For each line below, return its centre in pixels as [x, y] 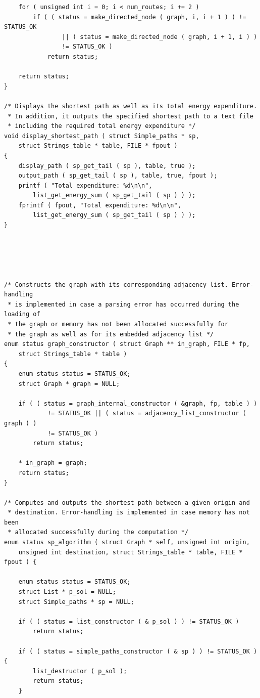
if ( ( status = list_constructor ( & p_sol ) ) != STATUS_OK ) [129, 621]
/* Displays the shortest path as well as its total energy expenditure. [131, 106]
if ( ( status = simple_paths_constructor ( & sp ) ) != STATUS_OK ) [138, 651]
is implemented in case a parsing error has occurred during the [127, 304]
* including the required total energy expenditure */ [102, 126]
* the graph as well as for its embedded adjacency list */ [111, 334]
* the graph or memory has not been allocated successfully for [118, 324]
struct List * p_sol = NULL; [67, 592]
